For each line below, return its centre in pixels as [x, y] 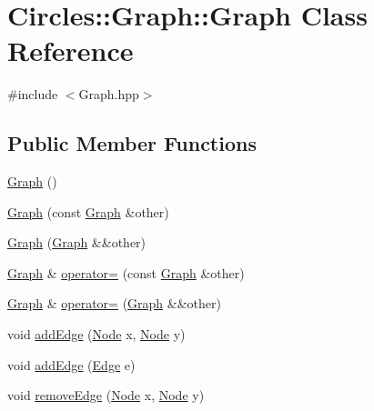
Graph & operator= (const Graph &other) [126, 272]
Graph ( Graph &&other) [77, 242]
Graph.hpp [109, 94]
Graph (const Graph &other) [88, 211]
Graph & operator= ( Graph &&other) [114, 303]
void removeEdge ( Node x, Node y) [106, 395]
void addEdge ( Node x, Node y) [96, 334]
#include [33, 94]
